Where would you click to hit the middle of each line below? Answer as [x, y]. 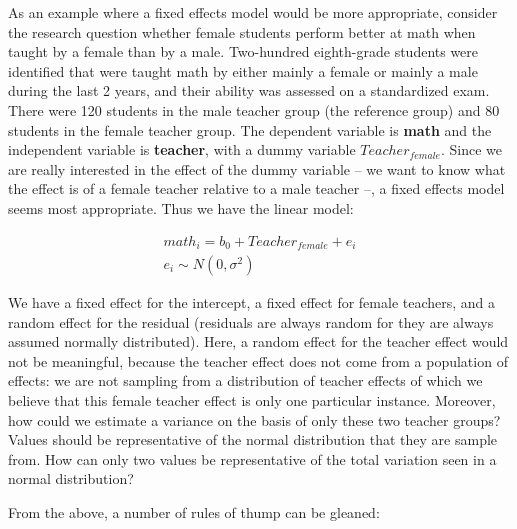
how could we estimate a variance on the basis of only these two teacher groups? [254, 419]
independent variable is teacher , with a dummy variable [182, 149]
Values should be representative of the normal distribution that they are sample [253, 439]
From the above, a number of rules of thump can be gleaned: [194, 511]
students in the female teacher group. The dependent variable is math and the [250, 129]
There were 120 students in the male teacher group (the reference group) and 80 [254, 109]
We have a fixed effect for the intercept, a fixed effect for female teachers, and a [252, 302]
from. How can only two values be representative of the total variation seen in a [252, 458]
